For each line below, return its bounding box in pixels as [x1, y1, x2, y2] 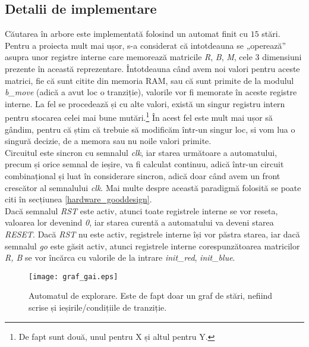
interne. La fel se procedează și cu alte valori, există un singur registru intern [5, 97, 285, 110]
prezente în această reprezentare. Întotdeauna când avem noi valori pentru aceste [5, 62, 300, 74]
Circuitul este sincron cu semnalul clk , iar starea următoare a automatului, [5, 146, 278, 158]
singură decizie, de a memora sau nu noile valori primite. [5, 135, 212, 147]
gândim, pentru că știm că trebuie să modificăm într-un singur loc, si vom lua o [5, 123, 295, 135]
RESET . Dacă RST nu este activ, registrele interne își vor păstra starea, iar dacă [5, 227, 300, 240]
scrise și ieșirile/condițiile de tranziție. [29, 301, 167, 313]
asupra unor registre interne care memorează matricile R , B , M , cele [5, 51, 253, 63]
